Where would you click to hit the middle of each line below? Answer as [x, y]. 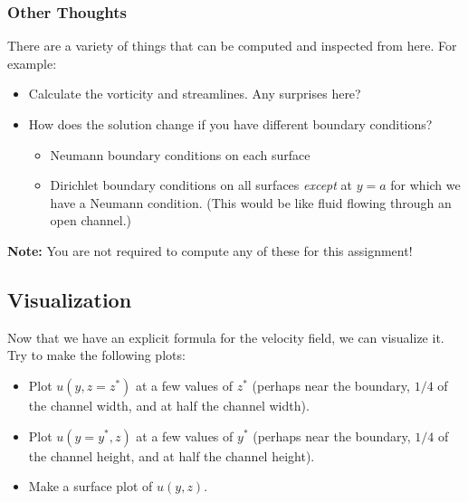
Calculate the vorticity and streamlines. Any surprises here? [195, 94]
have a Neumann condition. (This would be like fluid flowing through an [251, 202]
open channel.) [91, 220]
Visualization [70, 299]
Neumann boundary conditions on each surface [180, 154]
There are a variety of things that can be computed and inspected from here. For [232, 46]
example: [32, 63]
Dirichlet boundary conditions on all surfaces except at [201, 185]
